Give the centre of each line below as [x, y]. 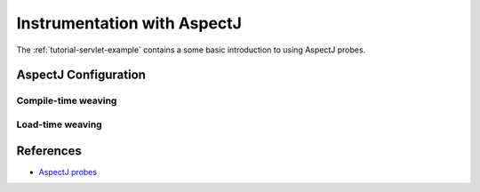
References [49, 151]
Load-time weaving [59, 124]
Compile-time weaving [67, 100]
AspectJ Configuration [81, 75]
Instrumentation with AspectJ [129, 23]
